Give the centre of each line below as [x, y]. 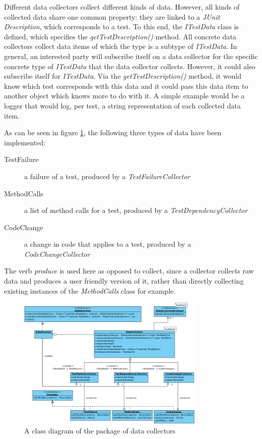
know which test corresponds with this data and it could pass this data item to [126, 86]
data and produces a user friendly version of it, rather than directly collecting [124, 281]
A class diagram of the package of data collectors [100, 431]
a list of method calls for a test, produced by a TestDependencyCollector [136, 210]
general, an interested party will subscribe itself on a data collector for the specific [131, 56]
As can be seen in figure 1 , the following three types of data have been [113, 132]
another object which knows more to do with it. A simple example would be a [124, 96]
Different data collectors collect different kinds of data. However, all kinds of [122, 7]
